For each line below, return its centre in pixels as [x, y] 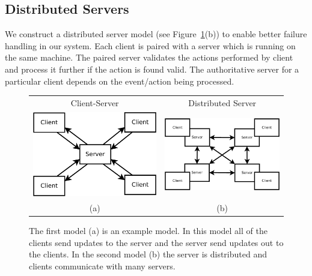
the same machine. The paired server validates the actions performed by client [149, 57]
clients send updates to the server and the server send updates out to [156, 242]
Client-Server [95, 102]
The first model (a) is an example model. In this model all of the [148, 231]
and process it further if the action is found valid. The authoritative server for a [152, 69]
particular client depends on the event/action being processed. [120, 81]
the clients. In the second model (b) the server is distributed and [148, 254]
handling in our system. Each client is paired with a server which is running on [150, 45]
